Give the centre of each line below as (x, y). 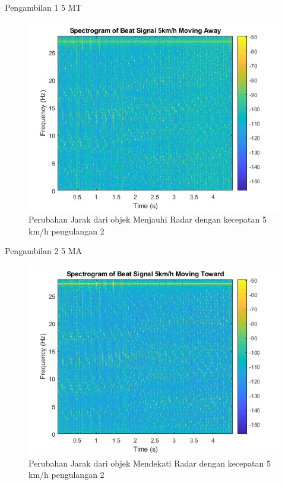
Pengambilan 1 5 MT (43, 7)
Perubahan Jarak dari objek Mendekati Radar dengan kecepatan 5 (150, 463)
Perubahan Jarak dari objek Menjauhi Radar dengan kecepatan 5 (148, 219)
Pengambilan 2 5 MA (44, 251)
